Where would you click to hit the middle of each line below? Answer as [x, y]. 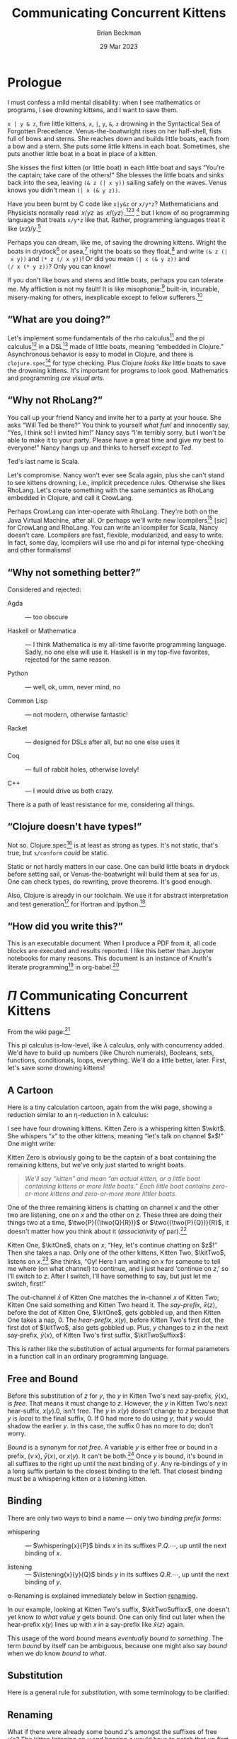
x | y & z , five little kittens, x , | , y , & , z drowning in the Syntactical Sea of [114, 123]
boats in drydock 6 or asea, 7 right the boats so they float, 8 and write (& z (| [117, 251]
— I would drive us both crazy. [69, 791]
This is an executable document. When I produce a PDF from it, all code [112, 943]
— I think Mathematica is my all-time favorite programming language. [126, 645]
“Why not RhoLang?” [55, 400]
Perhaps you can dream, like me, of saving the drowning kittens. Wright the [117, 242]
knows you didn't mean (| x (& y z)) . [64, 190]
